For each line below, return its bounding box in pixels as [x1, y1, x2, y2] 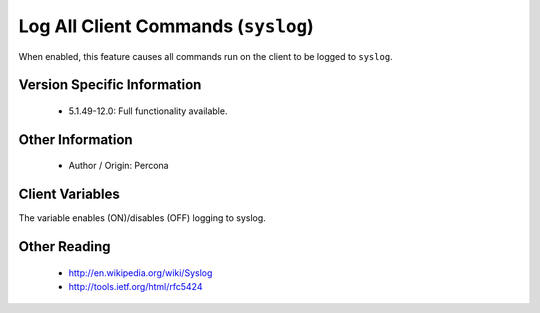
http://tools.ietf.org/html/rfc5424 [68, 281, 203, 293]
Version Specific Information [18, 76, 202, 94]
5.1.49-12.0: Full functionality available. [68, 105, 228, 117]
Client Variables [18, 186, 120, 203]
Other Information [18, 131, 134, 148]
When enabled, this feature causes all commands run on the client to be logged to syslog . [18, 50, 394, 62]
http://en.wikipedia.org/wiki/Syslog [68, 266, 213, 279]
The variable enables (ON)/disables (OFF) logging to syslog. [18, 212, 267, 224]
